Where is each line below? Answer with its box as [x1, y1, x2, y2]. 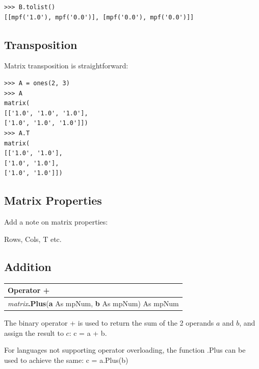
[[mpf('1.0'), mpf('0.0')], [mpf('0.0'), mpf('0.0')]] [4, 13, 194, 21]
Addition [4, 258, 51, 274]
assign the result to [4, 327, 64, 338]
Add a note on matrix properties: [4, 216, 108, 227]
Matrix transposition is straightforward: [4, 60, 128, 71]
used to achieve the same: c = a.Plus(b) [4, 354, 128, 365]
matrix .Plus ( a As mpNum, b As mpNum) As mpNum [8, 298, 179, 308]
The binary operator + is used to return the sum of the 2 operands [4, 317, 214, 328]
